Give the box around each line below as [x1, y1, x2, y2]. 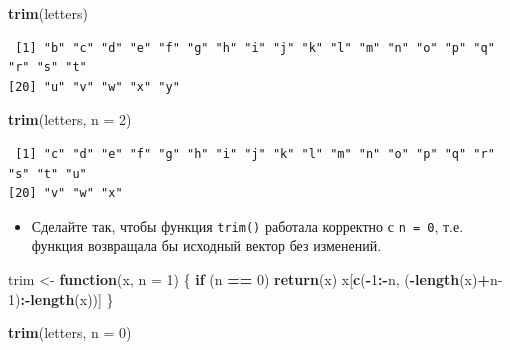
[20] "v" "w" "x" [8, 186, 123, 201]
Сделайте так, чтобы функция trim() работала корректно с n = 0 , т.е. [31, 215, 464, 236]
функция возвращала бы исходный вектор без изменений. [31, 235, 382, 256]
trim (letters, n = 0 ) [8, 322, 132, 343]
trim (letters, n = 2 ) [8, 109, 132, 130]
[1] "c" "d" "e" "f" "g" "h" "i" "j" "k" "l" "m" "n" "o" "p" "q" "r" [15, 146, 495, 161]
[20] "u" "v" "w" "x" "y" [8, 79, 180, 94]
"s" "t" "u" [8, 166, 87, 181]
